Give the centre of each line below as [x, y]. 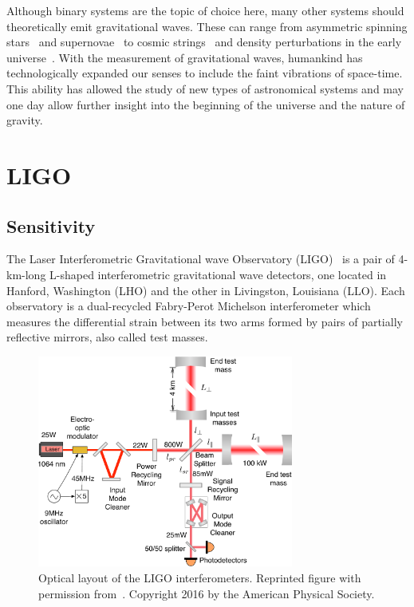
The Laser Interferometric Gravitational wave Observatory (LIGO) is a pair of [201, 259]
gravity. [25, 120]
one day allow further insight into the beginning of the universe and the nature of [206, 104]
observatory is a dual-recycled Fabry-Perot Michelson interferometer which [189, 306]
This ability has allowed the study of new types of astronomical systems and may [205, 88]
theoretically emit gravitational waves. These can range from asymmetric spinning [207, 26]
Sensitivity [51, 225]
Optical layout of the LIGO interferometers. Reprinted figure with [200, 578]
